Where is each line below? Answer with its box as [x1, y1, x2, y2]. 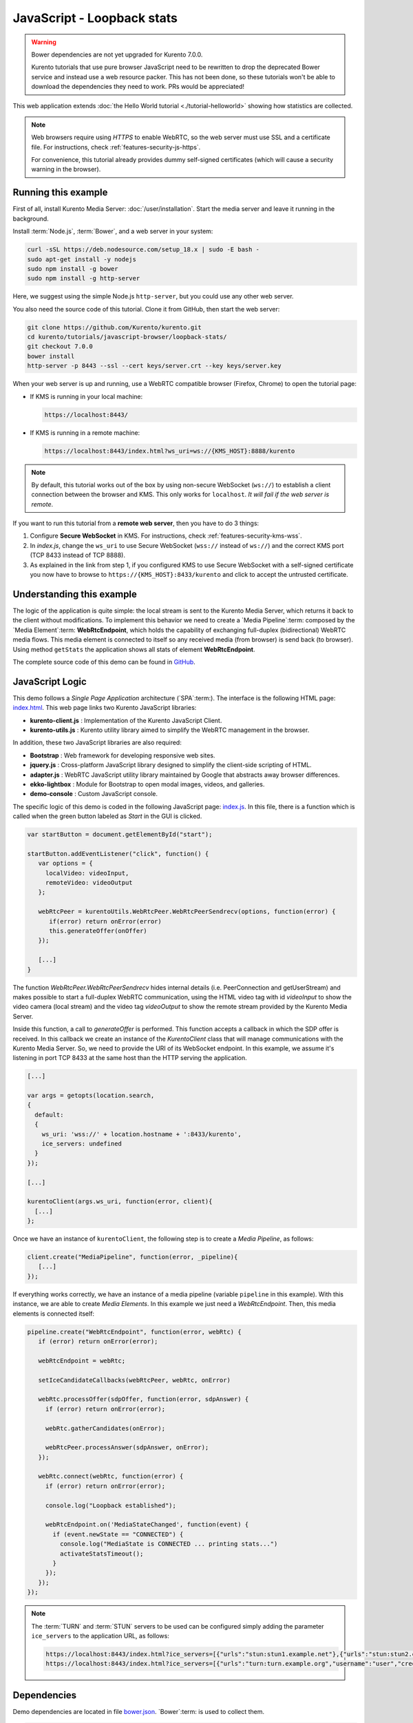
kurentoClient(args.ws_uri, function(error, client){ [27, 1198, 213, 1205]
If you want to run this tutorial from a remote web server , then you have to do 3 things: [12, 519, 260, 527]
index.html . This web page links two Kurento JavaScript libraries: [12, 704, 197, 712]
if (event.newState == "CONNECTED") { [52, 1530, 184, 1538]
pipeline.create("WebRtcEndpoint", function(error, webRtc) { [27, 1327, 242, 1336]
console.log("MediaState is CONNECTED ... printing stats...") [59, 1540, 278, 1548]
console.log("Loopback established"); [45, 1501, 177, 1509]
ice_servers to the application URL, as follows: [31, 1631, 170, 1640]
